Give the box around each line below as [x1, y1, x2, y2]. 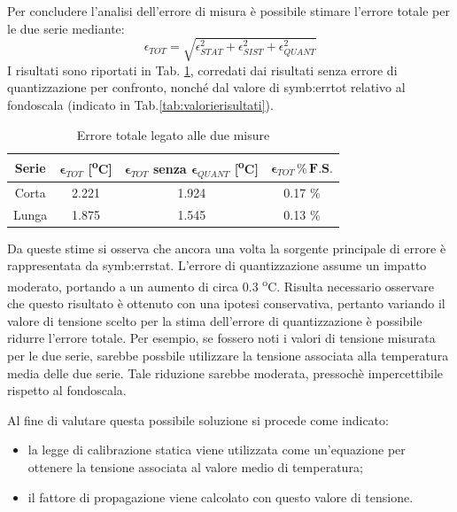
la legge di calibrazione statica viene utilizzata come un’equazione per [27, 440, 406, 459]
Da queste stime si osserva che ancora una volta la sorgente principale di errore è [7, 238, 446, 257]
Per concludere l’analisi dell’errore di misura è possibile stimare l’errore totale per [7, 2, 450, 19]
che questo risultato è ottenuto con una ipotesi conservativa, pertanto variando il [7, 294, 445, 313]
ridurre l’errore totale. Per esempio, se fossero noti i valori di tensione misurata [7, 329, 436, 347]
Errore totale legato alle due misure [76, 125, 270, 144]
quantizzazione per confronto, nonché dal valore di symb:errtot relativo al [7, 78, 406, 97]
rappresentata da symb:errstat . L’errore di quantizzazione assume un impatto [7, 256, 427, 275]
